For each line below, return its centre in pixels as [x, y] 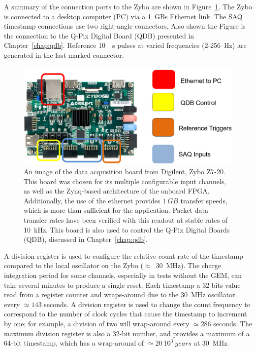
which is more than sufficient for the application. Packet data [116, 210]
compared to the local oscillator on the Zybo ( [74, 265]
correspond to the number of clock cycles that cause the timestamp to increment [126, 314]
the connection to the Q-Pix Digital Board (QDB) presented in [99, 35]
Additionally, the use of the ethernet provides [92, 200]
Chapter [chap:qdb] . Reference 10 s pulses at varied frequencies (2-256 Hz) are [125, 45]
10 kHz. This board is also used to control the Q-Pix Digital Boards [127, 229]
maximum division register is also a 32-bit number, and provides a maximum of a [127, 333]
